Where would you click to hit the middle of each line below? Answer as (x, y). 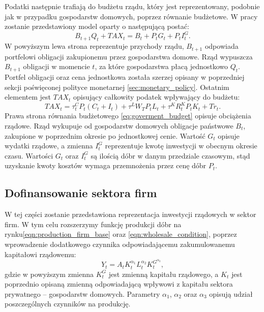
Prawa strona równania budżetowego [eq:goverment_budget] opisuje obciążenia (128, 116)
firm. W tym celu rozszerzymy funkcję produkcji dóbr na (93, 224)
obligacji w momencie (56, 66)
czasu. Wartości (29, 155)
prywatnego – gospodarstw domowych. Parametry (82, 293)
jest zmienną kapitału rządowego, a (164, 274)
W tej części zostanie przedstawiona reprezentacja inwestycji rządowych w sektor (130, 214)
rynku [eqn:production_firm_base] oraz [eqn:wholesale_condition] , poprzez (121, 234)
